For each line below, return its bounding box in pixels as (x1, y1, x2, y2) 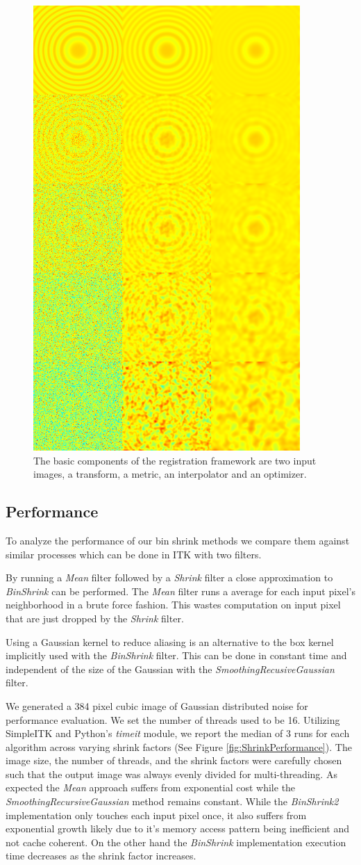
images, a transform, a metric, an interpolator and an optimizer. (33, 467, 307, 481)
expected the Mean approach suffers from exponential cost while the (6, 780, 296, 795)
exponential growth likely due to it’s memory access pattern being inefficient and (6, 821, 349, 836)
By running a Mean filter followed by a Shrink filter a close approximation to (6, 570, 333, 585)
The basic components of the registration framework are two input (33, 453, 317, 467)
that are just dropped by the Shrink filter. (6, 611, 184, 625)
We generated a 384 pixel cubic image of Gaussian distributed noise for (6, 698, 308, 713)
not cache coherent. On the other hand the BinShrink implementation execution (6, 834, 346, 849)
